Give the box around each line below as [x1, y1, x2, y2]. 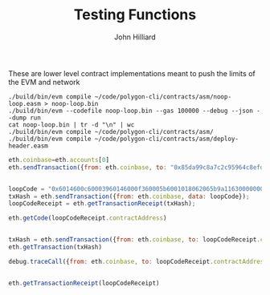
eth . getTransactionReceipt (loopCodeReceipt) [8, 279, 160, 287]
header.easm [8, 142, 48, 150]
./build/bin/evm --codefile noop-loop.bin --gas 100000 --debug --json [8, 107, 253, 115]
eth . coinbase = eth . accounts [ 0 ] [8, 156, 110, 164]
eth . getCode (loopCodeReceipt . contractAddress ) [8, 214, 167, 222]
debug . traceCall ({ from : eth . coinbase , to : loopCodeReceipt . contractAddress [8, 257, 268, 265]
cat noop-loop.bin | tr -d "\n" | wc [8, 120, 135, 129]
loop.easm [8, 99, 42, 107]
